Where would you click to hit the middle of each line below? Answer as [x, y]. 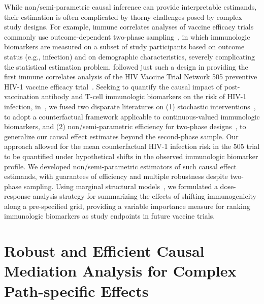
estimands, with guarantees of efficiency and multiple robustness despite [116, 176]
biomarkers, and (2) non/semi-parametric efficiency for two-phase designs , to [125, 126]
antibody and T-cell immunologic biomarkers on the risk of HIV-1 [144, 96]
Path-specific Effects [76, 291]
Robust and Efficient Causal [104, 251]
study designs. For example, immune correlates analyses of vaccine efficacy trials [129, 27]
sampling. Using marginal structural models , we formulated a [121, 186]
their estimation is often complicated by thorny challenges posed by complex [123, 17]
